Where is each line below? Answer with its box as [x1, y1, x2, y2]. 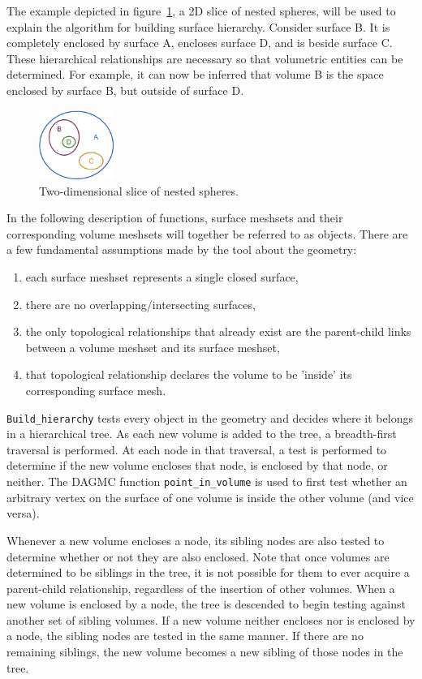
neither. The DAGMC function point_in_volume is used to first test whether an [6, 473, 407, 490]
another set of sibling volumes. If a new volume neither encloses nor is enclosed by [6, 611, 416, 628]
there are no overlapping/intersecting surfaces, [25, 295, 256, 312]
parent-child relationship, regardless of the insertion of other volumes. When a [6, 579, 395, 596]
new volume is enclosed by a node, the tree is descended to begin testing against [6, 595, 406, 612]
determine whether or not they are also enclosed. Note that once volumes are [6, 548, 390, 565]
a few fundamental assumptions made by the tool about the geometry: [6, 241, 357, 258]
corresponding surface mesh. [25, 382, 166, 399]
